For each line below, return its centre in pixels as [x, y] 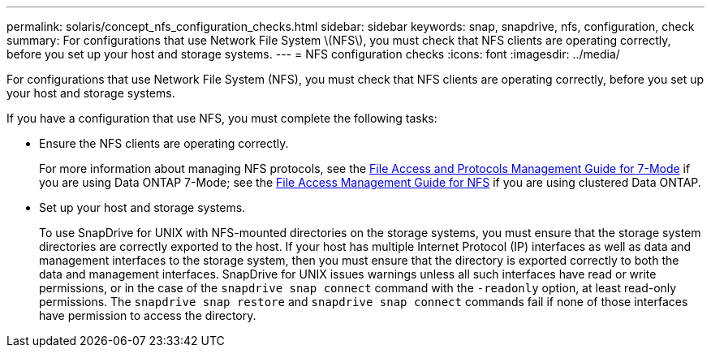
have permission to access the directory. [148, 315]
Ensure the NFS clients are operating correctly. [164, 143]
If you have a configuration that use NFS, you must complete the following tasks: [222, 118]
